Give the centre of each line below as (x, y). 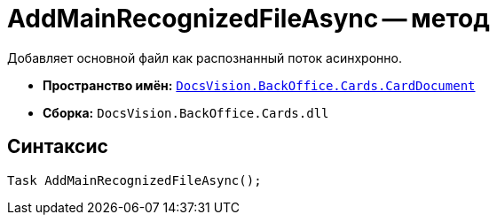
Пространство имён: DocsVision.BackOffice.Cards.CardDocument (259, 85)
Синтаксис (58, 147)
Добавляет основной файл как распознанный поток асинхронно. (205, 57)
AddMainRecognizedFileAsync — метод (248, 19)
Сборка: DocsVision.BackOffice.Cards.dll (186, 112)
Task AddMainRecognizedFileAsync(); (134, 180)
